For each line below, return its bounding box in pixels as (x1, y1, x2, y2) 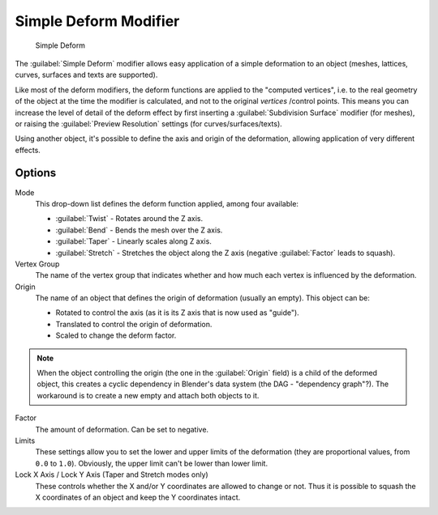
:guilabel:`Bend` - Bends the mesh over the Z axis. (55, 225, 223, 235)
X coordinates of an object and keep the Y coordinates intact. (35, 492, 241, 502)
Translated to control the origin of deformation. (55, 319, 213, 329)
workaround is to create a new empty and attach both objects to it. (36, 390, 260, 400)
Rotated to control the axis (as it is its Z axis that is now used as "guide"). (55, 308, 299, 317)
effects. (15, 145, 41, 155)
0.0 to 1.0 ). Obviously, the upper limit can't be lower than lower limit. (35, 458, 268, 468)
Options (15, 166, 57, 180)
